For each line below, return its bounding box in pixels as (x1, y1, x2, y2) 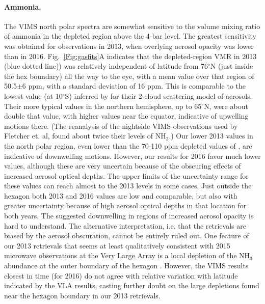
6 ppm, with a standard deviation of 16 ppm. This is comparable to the (22, 80, 246, 91)
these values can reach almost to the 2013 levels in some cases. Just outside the (4, 180, 252, 191)
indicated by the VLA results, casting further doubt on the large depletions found (4, 280, 259, 291)
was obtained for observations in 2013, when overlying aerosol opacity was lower (4, 40, 254, 51)
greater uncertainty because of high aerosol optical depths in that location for (4, 200, 247, 211)
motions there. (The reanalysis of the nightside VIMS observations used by (4, 120, 238, 131)
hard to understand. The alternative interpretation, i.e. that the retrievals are (4, 220, 246, 231)
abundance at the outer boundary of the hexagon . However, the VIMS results (4, 260, 249, 271)
